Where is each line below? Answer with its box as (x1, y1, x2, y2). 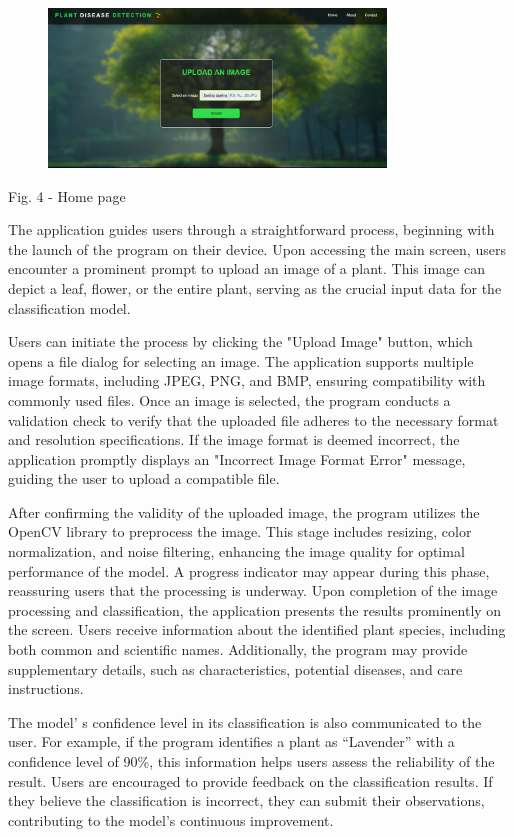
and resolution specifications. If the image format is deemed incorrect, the (8, 429, 460, 450)
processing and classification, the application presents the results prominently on (8, 599, 502, 620)
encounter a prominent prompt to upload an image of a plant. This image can (8, 258, 485, 279)
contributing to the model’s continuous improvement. (8, 809, 334, 830)
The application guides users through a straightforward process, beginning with (8, 219, 495, 240)
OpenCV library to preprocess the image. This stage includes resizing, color (8, 521, 472, 542)
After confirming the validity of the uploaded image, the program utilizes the (8, 501, 480, 522)
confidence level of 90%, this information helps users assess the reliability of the (8, 751, 495, 772)
